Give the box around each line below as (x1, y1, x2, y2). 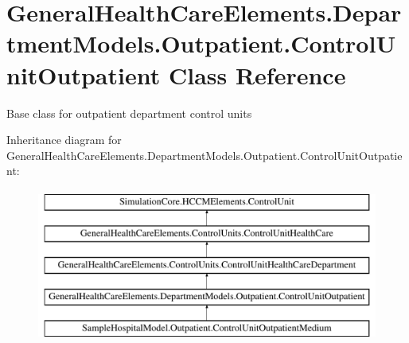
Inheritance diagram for (6, 131, 122, 148)
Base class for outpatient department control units (6, 104, 252, 121)
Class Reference (168, 58, 346, 91)
